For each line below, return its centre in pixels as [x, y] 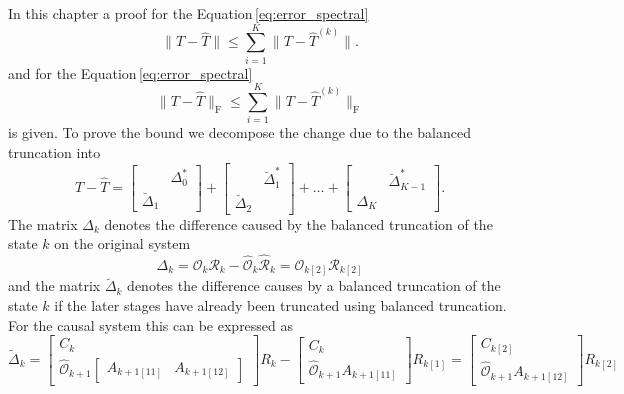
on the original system [122, 243]
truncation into [54, 152]
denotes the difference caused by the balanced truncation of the [298, 223]
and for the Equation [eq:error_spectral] [130, 72]
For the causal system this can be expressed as [151, 324]
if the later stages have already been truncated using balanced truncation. [280, 305]
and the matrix [54, 285]
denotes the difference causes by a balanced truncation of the [314, 285]
